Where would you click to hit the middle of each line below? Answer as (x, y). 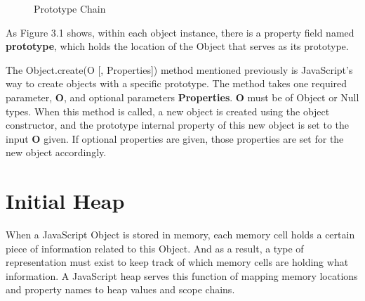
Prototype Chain (70, 8)
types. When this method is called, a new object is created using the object (168, 111)
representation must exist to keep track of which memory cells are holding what (177, 262)
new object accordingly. (56, 152)
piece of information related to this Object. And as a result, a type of (155, 248)
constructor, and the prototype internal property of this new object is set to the (178, 125)
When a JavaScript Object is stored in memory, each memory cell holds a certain (180, 235)
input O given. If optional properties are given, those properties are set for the (175, 138)
